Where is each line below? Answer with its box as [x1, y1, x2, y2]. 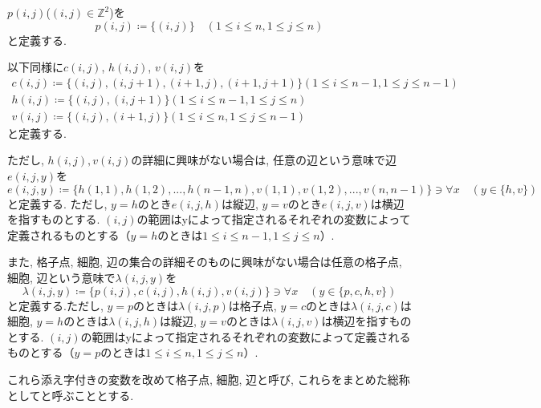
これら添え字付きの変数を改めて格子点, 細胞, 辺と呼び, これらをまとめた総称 [7, 371, 410, 387]
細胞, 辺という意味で [7, 269, 116, 286]
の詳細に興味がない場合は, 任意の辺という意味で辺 [131, 151, 397, 168]
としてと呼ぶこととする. [7, 386, 134, 403]
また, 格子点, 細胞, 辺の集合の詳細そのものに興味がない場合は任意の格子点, [7, 253, 402, 270]
